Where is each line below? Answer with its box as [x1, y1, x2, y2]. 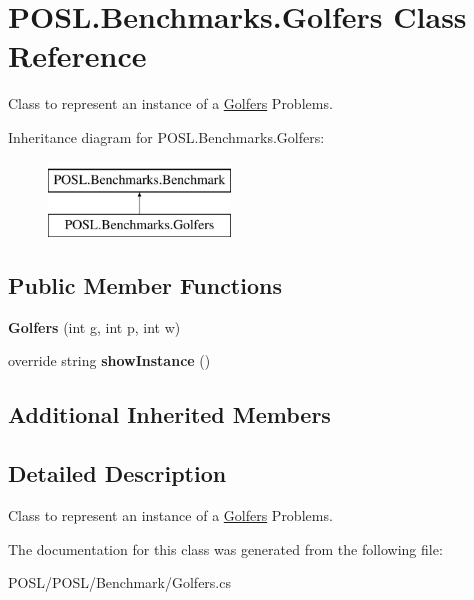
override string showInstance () [8, 350, 211, 371]
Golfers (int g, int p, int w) [8, 316, 181, 337]
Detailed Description [8, 458, 227, 489]
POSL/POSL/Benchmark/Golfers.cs [8, 572, 231, 593]
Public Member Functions [8, 270, 282, 301]
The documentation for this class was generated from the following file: [8, 538, 443, 559]
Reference [8, 35, 147, 76]
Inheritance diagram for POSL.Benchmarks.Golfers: [8, 126, 325, 147]
